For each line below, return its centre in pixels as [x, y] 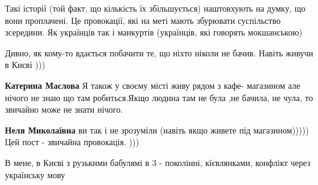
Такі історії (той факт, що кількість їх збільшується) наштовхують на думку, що [155, 8]
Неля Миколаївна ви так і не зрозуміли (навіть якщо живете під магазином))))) [157, 130]
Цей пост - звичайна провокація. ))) [72, 142]
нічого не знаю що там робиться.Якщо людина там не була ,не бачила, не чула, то [159, 97]
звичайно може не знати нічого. [64, 109]
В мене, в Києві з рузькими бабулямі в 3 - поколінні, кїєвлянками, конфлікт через [158, 162]
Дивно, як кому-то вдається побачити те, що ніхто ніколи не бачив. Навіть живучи [159, 52]
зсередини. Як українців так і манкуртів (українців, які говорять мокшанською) [154, 32]
